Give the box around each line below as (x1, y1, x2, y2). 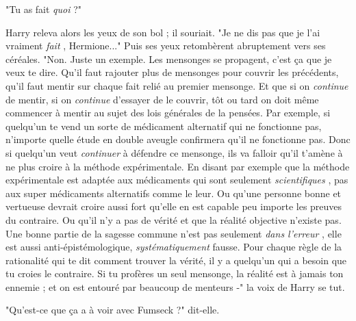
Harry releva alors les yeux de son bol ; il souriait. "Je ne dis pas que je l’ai (5, 25, 320, 39)
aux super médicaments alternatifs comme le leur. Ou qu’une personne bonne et (5, 185, 342, 200)
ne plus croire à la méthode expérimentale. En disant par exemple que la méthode (5, 159, 350, 173)
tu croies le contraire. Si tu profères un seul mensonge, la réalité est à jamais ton (5, 266, 344, 281)
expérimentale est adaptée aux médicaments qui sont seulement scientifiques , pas (5, 172, 348, 187)
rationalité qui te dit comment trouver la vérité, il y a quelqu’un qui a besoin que (5, 253, 347, 267)
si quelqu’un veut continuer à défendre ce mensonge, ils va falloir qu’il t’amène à (5, 145, 343, 159)
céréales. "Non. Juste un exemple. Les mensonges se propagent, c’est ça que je (5, 51, 332, 66)
